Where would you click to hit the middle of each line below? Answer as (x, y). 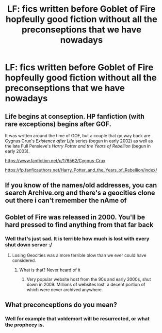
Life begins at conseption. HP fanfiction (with (75, 116)
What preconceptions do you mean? (61, 305)
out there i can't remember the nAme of (66, 201)
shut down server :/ (29, 244)
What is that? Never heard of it (50, 270)
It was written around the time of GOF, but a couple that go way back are (78, 136)
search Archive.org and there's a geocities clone (80, 193)
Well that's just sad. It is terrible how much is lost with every (77, 239)
